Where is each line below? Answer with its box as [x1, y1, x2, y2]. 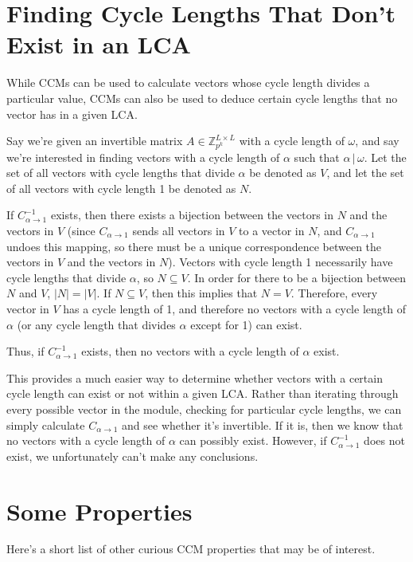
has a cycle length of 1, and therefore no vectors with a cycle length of [63, 301, 406, 316]
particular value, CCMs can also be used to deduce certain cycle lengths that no [6, 89, 398, 106]
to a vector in [239, 222, 305, 239]
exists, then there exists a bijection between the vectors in [50, 206, 334, 223]
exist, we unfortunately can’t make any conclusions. [6, 447, 259, 464]
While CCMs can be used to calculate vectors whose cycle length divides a [6, 74, 370, 91]
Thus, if [6, 343, 45, 360]
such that [294, 148, 340, 165]
